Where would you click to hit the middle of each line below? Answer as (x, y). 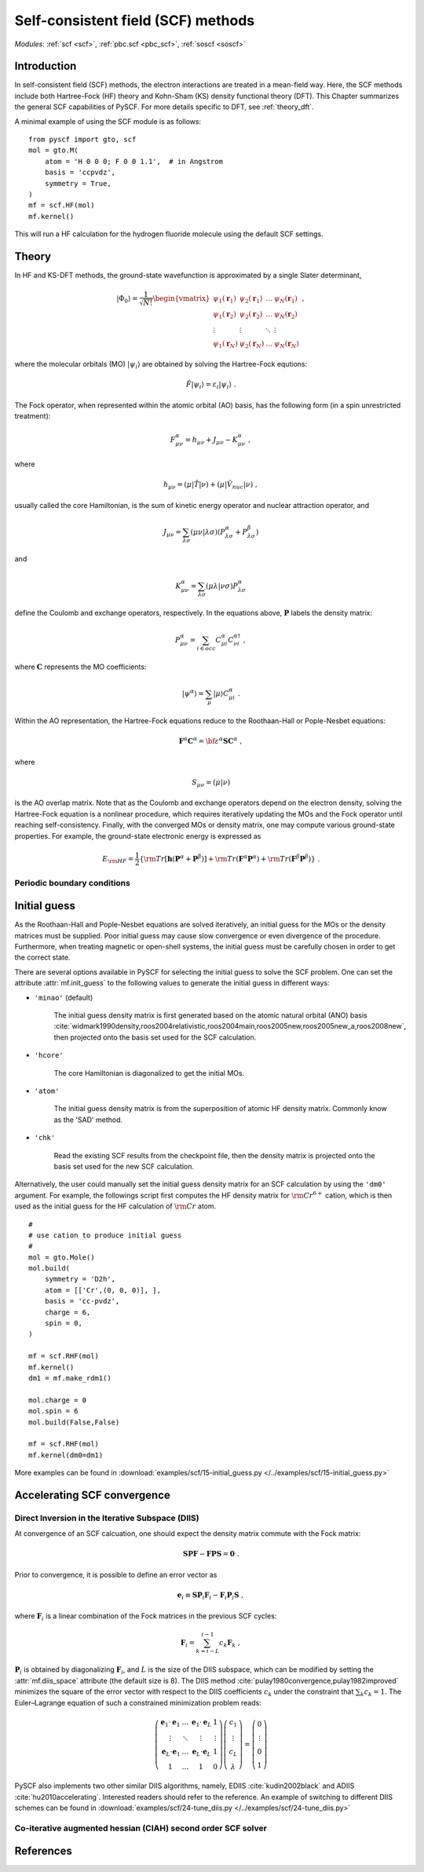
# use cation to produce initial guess (105, 1235)
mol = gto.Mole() (62, 1257)
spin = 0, (63, 1324)
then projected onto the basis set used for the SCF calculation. (155, 1037)
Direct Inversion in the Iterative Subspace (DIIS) (107, 1518)
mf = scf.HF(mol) (62, 205)
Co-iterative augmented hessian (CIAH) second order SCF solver (141, 1828)
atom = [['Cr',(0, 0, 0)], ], (102, 1290)
